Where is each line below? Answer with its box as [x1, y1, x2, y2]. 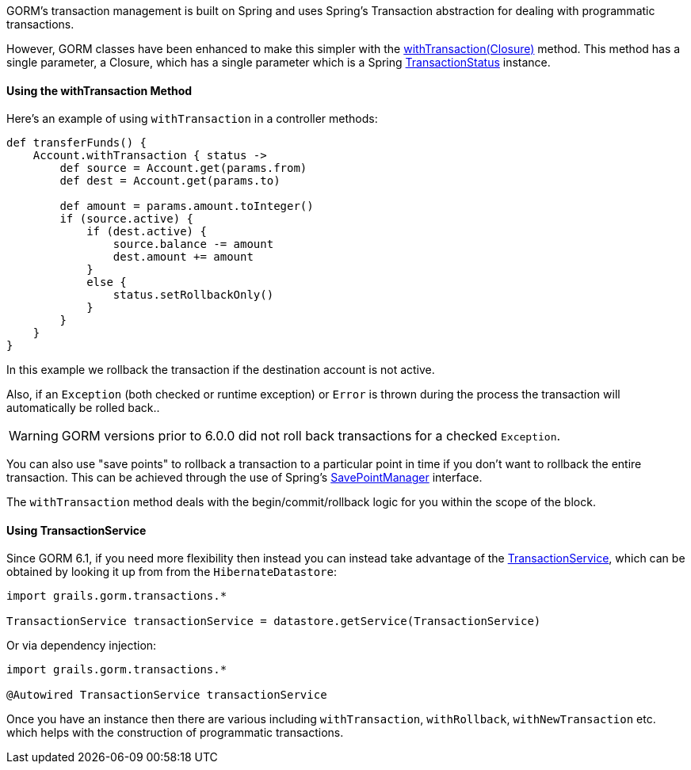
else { [86, 276, 127, 289]
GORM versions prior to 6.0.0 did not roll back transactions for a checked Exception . [61, 428, 561, 444]
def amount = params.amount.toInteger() [59, 200, 314, 213]
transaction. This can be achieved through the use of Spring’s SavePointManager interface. [6, 471, 483, 485]
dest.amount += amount [113, 250, 254, 264]
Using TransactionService [6, 523, 147, 537]
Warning [9, 428, 59, 444]
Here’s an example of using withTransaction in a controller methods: [6, 112, 378, 126]
